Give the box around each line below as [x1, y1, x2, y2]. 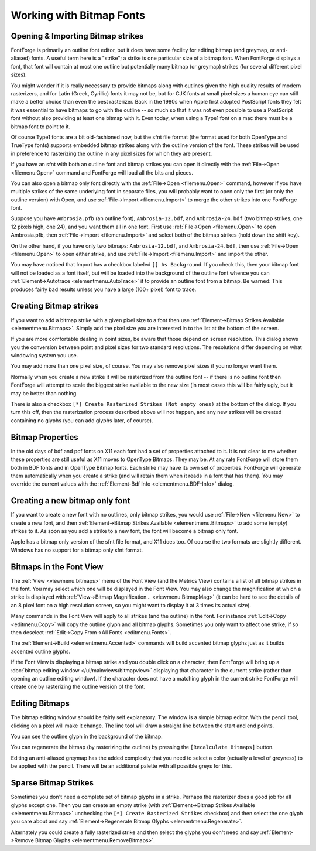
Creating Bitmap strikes [11, 301, 99, 311]
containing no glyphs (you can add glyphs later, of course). [11, 416, 153, 424]
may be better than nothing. [11, 389, 78, 397]
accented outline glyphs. [11, 648, 70, 655]
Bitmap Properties [11, 432, 78, 442]
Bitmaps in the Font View [11, 562, 104, 572]
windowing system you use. [11, 352, 78, 359]
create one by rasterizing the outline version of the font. [11, 683, 146, 691]
